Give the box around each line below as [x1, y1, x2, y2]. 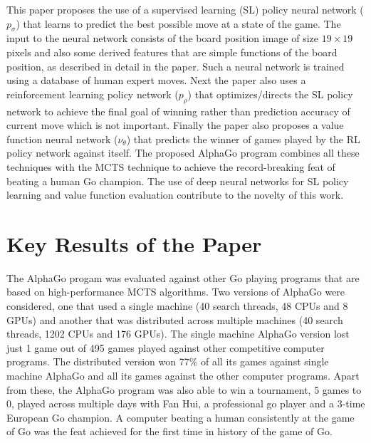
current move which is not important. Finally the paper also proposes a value [6, 118, 344, 132]
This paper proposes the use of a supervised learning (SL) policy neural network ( [6, 2, 364, 16]
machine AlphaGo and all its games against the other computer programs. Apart [6, 368, 360, 382]
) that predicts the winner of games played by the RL [126, 131, 360, 146]
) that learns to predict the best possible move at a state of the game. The [16, 16, 341, 31]
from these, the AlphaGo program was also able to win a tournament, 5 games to [6, 382, 362, 397]
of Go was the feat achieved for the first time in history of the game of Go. [6, 424, 333, 439]
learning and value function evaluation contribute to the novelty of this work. [6, 187, 344, 202]
